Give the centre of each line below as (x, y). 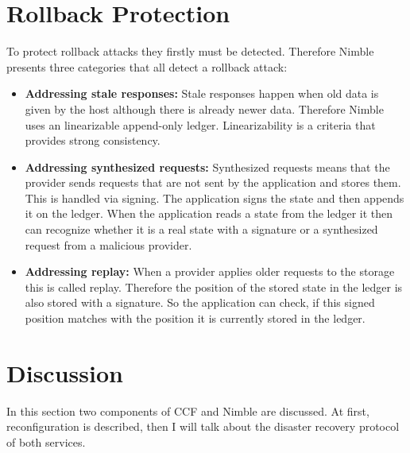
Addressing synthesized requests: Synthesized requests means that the (207, 166)
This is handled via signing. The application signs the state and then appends (215, 197)
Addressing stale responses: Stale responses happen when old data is (202, 93)
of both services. (46, 441)
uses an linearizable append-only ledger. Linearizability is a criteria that (200, 124)
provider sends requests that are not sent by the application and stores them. (213, 182)
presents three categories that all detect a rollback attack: (147, 66)
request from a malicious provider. (108, 244)
